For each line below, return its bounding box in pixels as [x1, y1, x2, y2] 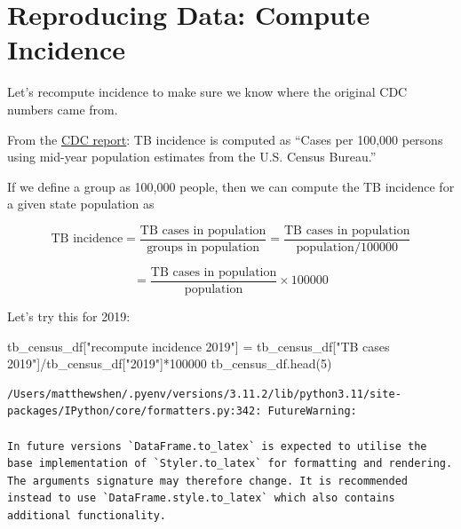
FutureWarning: [267, 405, 357, 418]
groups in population [147, 241, 260, 254]
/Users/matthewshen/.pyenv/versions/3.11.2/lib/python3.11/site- [7, 387, 401, 400]
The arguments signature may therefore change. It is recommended [7, 474, 409, 487]
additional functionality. [7, 509, 166, 522]
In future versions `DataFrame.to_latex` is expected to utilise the [7, 439, 427, 453]
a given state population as [7, 194, 155, 213]
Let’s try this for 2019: [7, 307, 131, 325]
